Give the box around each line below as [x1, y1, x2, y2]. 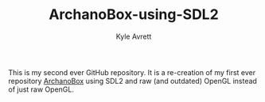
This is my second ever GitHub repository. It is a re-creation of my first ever [8, 67, 256, 77]
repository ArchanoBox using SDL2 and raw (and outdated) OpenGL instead [8, 76, 257, 85]
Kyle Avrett [115, 32, 152, 41]
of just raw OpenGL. [8, 85, 74, 94]
